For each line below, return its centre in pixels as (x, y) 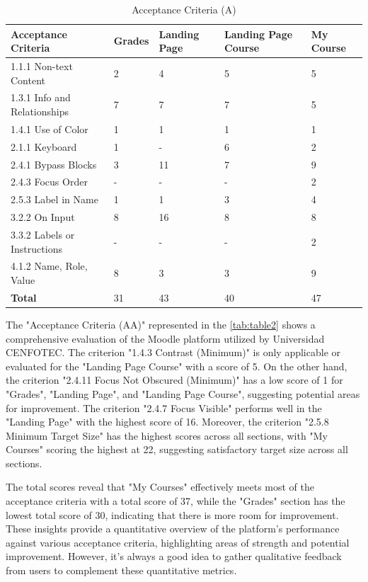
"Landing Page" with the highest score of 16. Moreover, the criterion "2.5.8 (167, 422)
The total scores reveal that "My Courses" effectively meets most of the (160, 487)
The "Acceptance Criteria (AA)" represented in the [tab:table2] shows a (161, 324)
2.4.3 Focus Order (49, 182)
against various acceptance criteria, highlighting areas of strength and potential (178, 542)
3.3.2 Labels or (43, 234)
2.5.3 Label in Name (54, 199)
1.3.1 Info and (41, 97)
